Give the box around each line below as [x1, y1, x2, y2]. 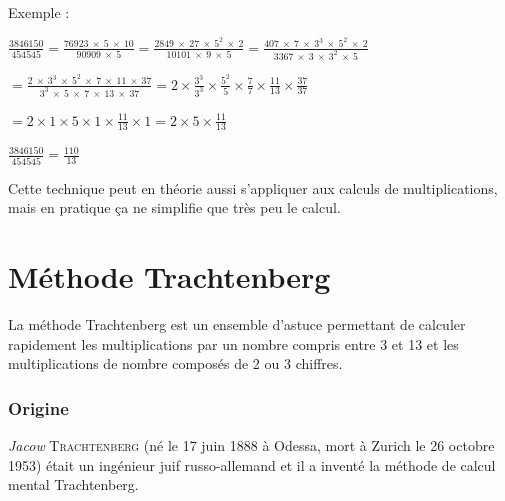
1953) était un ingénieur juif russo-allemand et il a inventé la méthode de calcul [8, 454, 496, 475]
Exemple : [8, 2, 70, 22]
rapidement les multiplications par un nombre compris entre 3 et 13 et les [8, 333, 459, 354]
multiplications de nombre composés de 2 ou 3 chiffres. [8, 353, 343, 374]
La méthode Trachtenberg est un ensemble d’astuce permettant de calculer [8, 313, 466, 334]
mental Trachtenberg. [8, 474, 139, 495]
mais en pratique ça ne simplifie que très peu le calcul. [8, 197, 341, 218]
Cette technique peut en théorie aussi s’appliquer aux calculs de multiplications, [8, 177, 498, 198]
